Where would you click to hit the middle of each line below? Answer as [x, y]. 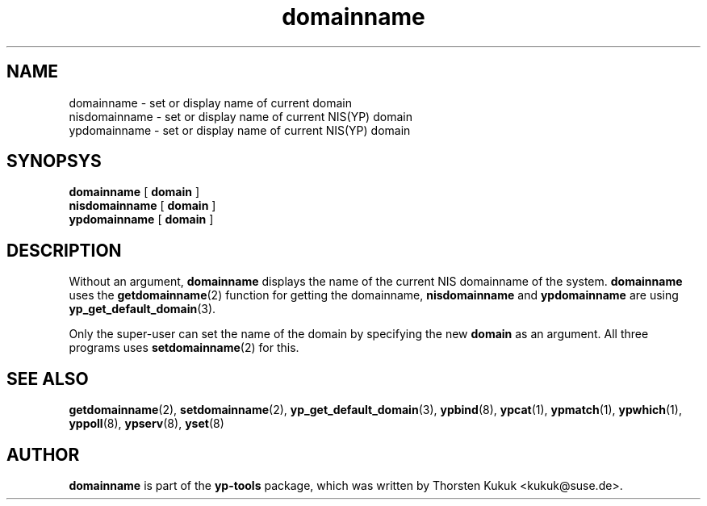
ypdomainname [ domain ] [141, 220]
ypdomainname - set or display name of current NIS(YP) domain [240, 130]
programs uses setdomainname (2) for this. [184, 348]
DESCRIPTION [64, 250]
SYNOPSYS [54, 161]
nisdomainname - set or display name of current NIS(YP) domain [241, 116]
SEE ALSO [48, 378]
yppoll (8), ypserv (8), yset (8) [146, 424]
